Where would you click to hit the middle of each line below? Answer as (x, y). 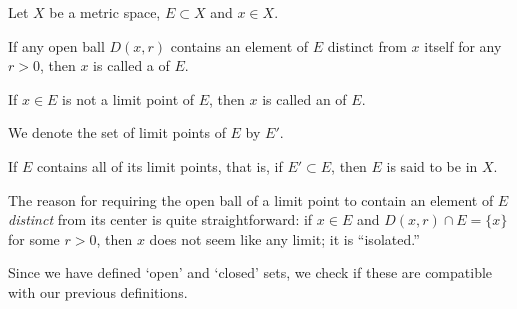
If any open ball (56, 45)
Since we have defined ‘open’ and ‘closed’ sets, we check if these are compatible (250, 272)
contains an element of (239, 45)
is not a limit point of (128, 98)
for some (34, 238)
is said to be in (432, 165)
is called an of (304, 98)
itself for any (463, 45)
